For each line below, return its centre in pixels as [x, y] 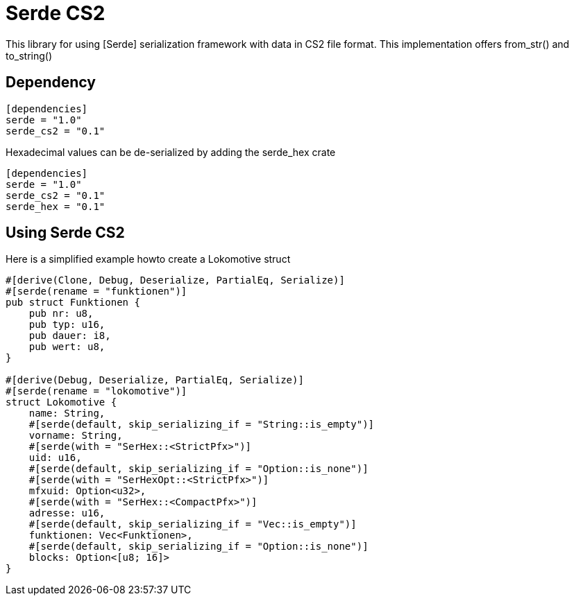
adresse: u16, [67, 513]
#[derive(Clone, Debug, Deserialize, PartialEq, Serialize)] [175, 280]
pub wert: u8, [67, 347]
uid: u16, [55, 458]
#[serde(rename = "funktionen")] [96, 291]
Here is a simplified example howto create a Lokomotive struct [148, 259]
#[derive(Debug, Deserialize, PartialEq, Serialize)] [155, 380]
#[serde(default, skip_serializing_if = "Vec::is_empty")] [193, 524]
